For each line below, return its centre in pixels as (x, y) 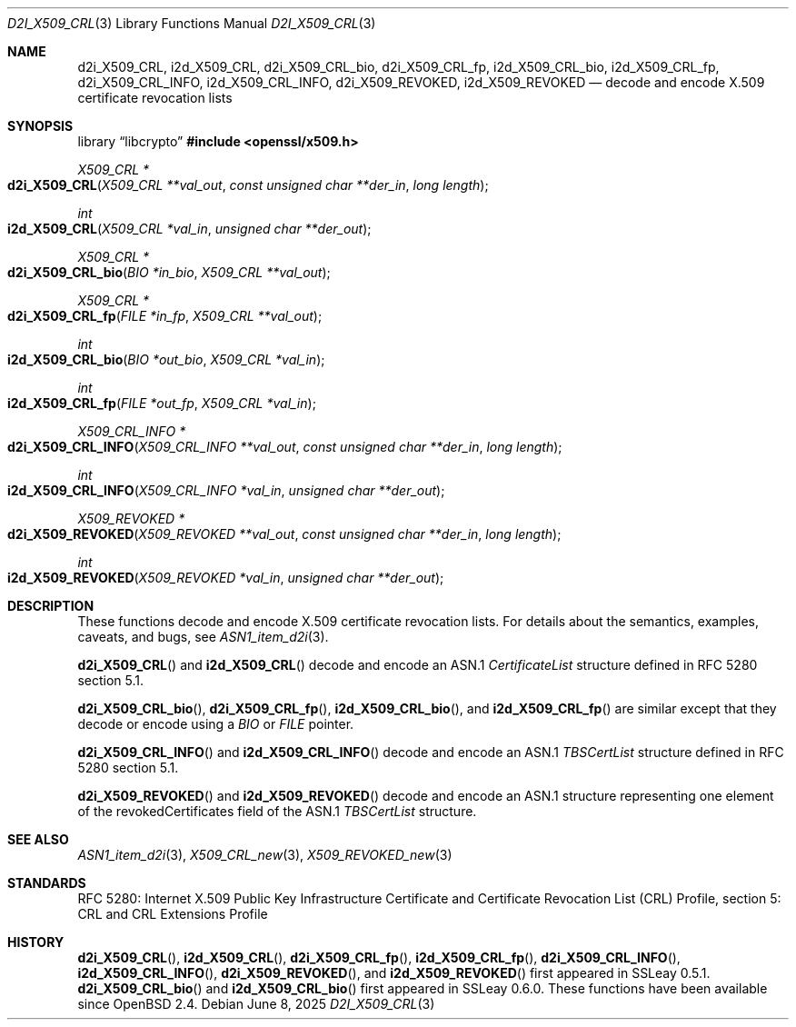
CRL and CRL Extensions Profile (173, 914)
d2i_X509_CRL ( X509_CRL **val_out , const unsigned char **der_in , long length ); (248, 185)
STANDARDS (47, 883)
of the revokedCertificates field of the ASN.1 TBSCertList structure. (277, 811)
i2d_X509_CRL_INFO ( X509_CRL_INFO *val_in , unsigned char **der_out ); (226, 490)
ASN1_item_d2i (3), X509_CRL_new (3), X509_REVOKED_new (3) (265, 855)
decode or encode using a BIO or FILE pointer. (216, 724)
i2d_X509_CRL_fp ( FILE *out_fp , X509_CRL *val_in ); (162, 403)
